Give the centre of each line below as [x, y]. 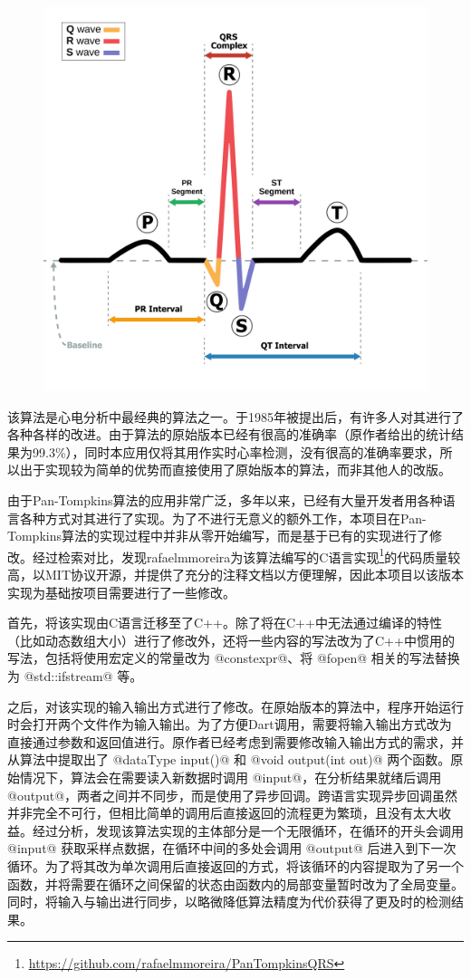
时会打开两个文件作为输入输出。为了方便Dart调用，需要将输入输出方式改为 [230, 724]
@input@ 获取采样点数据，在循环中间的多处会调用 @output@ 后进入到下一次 [232, 848]
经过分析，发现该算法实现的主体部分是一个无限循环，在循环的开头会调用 [248, 830]
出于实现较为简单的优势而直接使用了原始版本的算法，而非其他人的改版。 [235, 470]
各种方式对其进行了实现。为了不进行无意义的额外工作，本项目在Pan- [223, 518]
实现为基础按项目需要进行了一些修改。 [121, 592]
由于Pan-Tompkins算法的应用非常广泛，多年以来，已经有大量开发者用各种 [225, 499]
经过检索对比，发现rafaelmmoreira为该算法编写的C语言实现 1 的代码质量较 [246, 555]
